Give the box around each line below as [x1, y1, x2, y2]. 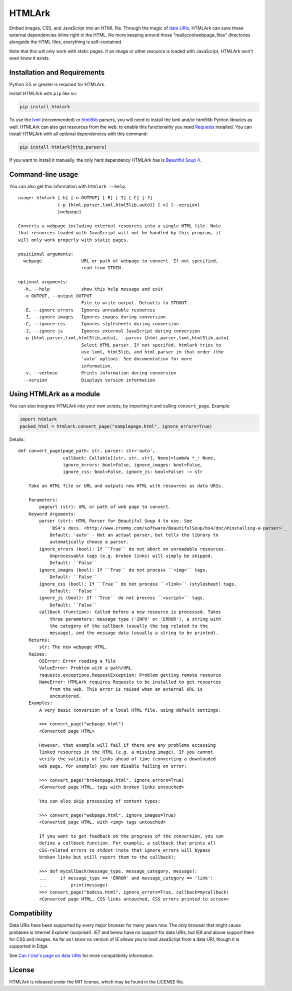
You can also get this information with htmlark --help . [9, 183, 126, 190]
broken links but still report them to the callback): [39, 854, 176, 860]
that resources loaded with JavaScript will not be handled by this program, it [18, 230, 221, 236]
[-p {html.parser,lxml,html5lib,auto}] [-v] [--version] [57, 202, 200, 208]
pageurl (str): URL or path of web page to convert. [39, 504, 171, 510]
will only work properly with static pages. [18, 237, 129, 243]
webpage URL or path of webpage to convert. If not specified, [23, 258, 218, 264]
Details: [9, 436, 25, 442]
